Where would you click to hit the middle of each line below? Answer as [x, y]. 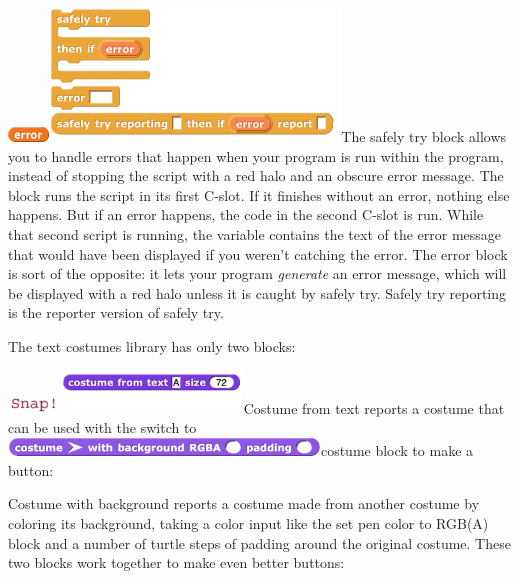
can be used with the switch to [102, 427]
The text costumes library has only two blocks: [152, 345]
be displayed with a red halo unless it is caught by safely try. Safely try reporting [257, 292]
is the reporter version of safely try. [116, 312]
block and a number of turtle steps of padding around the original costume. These [259, 542]
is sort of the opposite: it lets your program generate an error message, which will [257, 273]
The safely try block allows [424, 135]
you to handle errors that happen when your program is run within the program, [256, 155]
